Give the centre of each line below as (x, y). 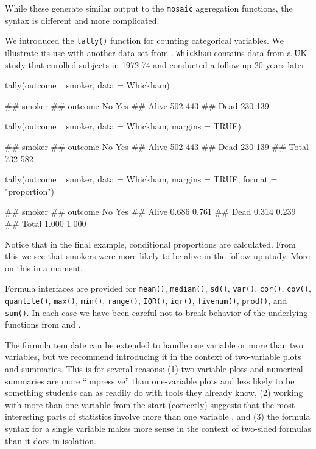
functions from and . (43, 324)
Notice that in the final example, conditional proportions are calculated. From (150, 244)
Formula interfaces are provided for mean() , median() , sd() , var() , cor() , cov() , (158, 288)
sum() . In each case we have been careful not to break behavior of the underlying (156, 312)
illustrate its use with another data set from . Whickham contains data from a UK (156, 52)
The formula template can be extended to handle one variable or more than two (154, 344)
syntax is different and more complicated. (82, 20)
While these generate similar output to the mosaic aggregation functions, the (149, 8)
